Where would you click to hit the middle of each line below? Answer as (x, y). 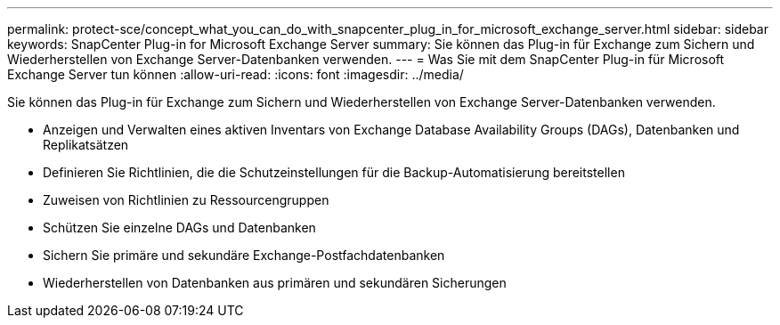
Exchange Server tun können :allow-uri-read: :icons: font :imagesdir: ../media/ (236, 74)
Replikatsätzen (86, 145)
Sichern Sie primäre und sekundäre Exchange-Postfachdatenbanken (244, 255)
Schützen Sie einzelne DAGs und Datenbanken (179, 227)
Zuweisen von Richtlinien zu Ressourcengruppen (186, 200)
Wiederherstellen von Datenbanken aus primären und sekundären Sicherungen (275, 283)
